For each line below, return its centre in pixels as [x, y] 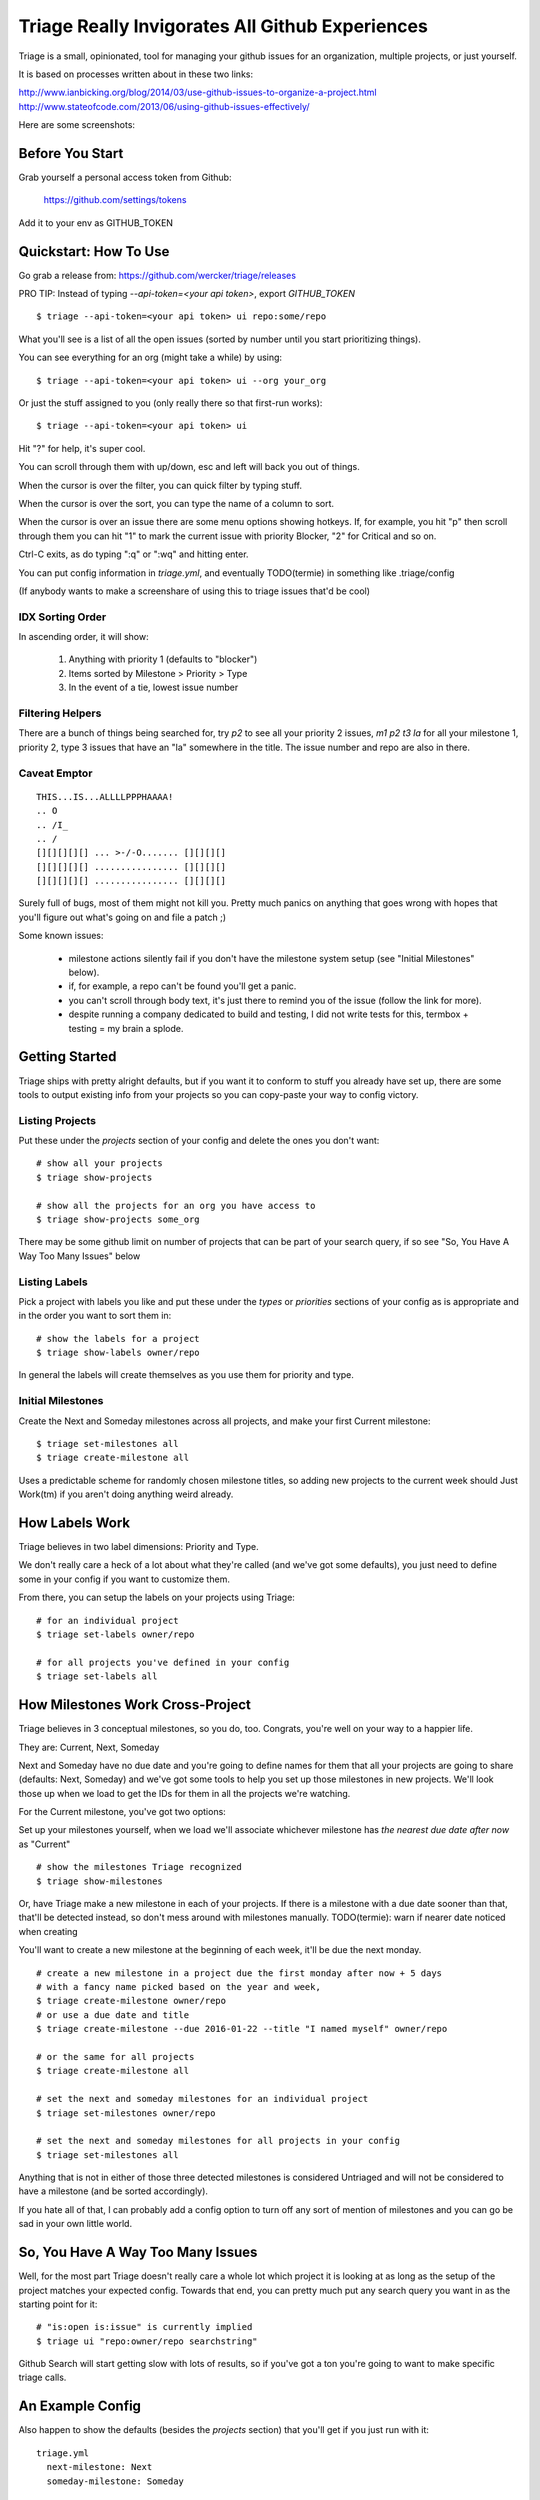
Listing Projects [57, 1120]
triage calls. [42, 2377]
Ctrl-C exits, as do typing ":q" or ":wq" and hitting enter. [133, 554]
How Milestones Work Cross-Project [135, 1705]
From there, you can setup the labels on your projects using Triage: [156, 1597]
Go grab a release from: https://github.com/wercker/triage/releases [157, 275]
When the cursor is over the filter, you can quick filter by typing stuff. [160, 485]
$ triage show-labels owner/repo [118, 1353]
